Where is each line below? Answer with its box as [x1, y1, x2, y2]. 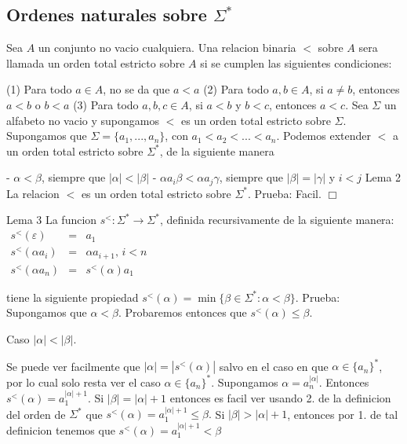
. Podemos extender [276, 127, 372, 144]
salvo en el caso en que [219, 358, 329, 374]
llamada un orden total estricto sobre [6, 54, 185, 71]
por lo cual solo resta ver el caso [6, 373, 161, 390]
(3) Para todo [73, 96, 139, 112]
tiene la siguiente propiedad [6, 288, 139, 305]
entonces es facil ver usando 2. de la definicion [169, 389, 391, 405]
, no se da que [103, 81, 170, 97]
